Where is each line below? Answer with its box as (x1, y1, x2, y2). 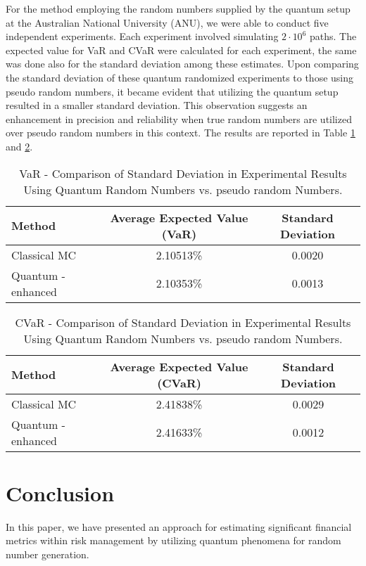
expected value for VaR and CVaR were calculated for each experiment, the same (6, 42, 357, 57)
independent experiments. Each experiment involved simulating (6, 29, 279, 44)
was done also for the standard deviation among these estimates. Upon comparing (6, 56, 359, 71)
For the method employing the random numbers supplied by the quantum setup (6, 1, 351, 15)
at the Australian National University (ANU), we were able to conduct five (6, 15, 329, 30)
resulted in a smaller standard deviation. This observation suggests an (6, 98, 308, 112)
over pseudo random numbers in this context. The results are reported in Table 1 (6, 125, 355, 140)
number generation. (6, 546, 89, 561)
